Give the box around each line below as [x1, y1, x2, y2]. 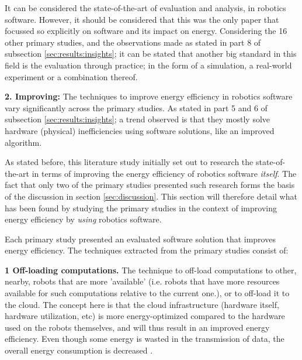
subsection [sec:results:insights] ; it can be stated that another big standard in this [5, 47, 297, 60]
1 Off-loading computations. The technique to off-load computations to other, [5, 263, 297, 276]
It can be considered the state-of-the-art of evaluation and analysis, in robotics [5, 2, 286, 13]
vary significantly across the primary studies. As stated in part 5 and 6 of [5, 101, 268, 114]
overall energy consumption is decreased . [5, 344, 153, 356]
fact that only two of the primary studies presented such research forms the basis [5, 179, 295, 191]
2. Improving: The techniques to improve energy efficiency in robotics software [5, 90, 293, 102]
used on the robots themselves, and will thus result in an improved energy [5, 321, 270, 333]
